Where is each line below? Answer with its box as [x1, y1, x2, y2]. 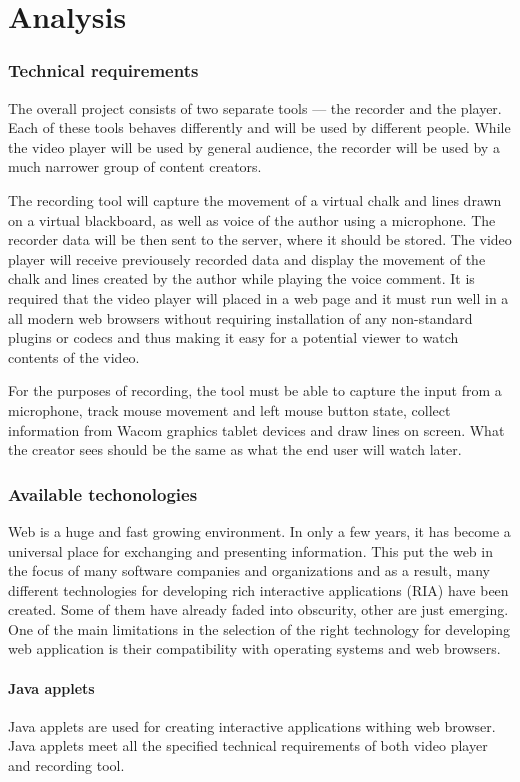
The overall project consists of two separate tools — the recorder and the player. [8, 97, 502, 118]
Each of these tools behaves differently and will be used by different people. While [8, 117, 511, 138]
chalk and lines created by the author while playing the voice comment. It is [8, 268, 475, 289]
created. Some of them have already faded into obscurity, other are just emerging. [8, 599, 509, 620]
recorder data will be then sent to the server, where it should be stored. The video [8, 229, 512, 250]
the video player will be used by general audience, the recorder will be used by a [8, 136, 500, 157]
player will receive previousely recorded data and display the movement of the [8, 248, 486, 269]
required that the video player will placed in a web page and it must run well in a [8, 287, 509, 308]
